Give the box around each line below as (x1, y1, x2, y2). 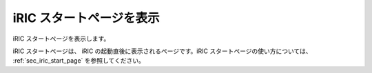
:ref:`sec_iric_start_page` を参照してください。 (12, 56, 145, 65)
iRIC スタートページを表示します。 (12, 34, 110, 43)
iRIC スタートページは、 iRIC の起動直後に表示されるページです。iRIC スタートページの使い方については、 (12, 47, 312, 55)
